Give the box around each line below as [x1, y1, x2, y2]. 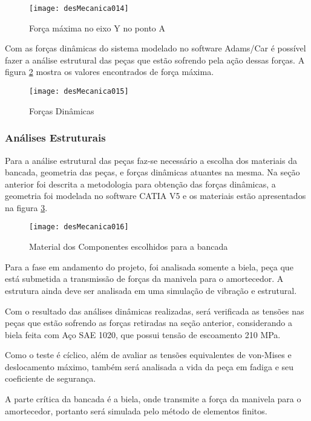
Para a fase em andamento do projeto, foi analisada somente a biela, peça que [5, 260, 293, 273]
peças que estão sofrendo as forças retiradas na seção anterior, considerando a [5, 316, 292, 329]
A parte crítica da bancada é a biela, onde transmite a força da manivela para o [5, 393, 301, 405]
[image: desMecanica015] [29, 87, 129, 96]
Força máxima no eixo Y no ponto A [29, 21, 166, 34]
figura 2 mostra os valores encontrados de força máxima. [5, 65, 214, 78]
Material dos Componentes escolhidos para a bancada [29, 240, 228, 253]
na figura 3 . [5, 201, 48, 214]
